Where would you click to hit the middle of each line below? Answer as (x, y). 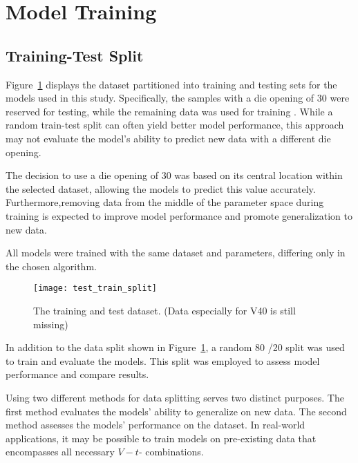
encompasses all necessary (60, 452)
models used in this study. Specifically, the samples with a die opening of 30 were (178, 98)
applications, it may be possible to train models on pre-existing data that (161, 438)
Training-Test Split (75, 55)
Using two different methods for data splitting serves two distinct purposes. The (175, 397)
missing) (51, 324)
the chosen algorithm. (51, 266)
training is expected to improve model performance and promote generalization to (179, 215)
